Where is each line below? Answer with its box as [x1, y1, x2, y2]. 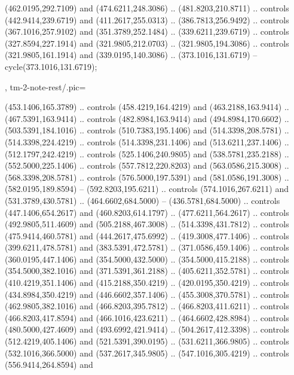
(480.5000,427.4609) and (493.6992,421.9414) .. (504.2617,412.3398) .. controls [5, 323, 289, 336]
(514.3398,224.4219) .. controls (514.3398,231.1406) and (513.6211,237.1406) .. [5, 135, 289, 148]
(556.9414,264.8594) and [5, 358, 93, 371]
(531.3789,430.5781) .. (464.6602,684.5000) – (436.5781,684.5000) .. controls [5, 194, 280, 206]
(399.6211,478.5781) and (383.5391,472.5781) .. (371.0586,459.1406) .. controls [5, 241, 289, 254]
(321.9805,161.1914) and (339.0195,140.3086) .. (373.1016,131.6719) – [5, 48, 258, 61]
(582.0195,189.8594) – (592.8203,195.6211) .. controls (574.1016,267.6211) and [5, 182, 289, 195]
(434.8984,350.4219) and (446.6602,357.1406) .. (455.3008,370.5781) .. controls [5, 288, 289, 300]
